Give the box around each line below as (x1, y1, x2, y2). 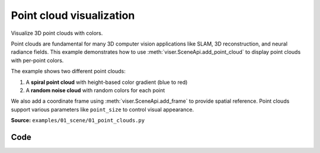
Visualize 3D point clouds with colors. (11, 30, 103, 37)
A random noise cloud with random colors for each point (25, 86, 165, 94)
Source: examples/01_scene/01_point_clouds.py (11, 117, 145, 124)
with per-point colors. (11, 57, 64, 64)
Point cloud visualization (11, 9, 135, 22)
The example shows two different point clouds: (11, 68, 126, 75)
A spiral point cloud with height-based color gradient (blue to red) (25, 79, 188, 86)
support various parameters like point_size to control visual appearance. (11, 106, 194, 113)
